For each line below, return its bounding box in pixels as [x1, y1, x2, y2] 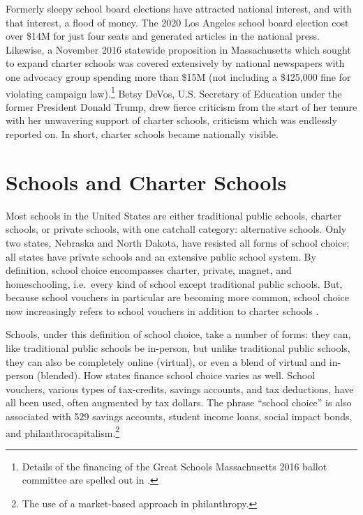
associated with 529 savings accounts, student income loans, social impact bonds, [6, 409, 353, 424]
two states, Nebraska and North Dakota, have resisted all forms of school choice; [6, 235, 350, 249]
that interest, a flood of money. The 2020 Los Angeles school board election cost [6, 15, 349, 29]
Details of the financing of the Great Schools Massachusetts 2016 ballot [22, 459, 327, 473]
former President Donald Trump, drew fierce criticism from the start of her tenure [6, 99, 357, 114]
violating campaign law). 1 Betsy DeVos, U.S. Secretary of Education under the [6, 84, 342, 100]
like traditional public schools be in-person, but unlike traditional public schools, [6, 341, 350, 355]
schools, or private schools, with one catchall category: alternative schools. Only [6, 222, 347, 236]
